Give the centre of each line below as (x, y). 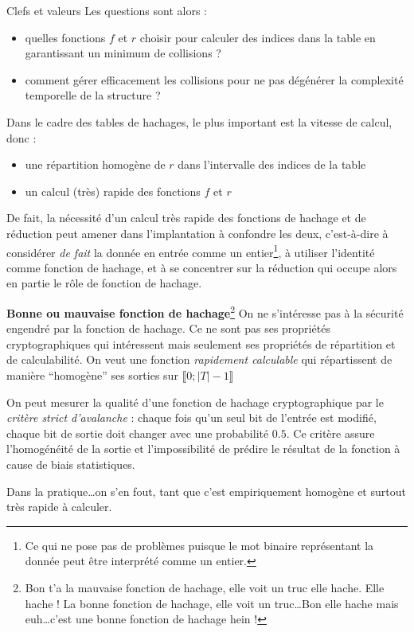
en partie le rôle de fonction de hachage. (104, 283)
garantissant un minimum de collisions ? (123, 53)
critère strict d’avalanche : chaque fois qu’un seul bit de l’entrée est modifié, (191, 417)
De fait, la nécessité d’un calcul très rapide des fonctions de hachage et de (186, 218)
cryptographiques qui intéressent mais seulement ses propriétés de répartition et (201, 343)
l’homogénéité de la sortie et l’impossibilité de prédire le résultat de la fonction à (203, 449)
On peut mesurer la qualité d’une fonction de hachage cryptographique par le (195, 402)
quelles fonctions (65, 37)
